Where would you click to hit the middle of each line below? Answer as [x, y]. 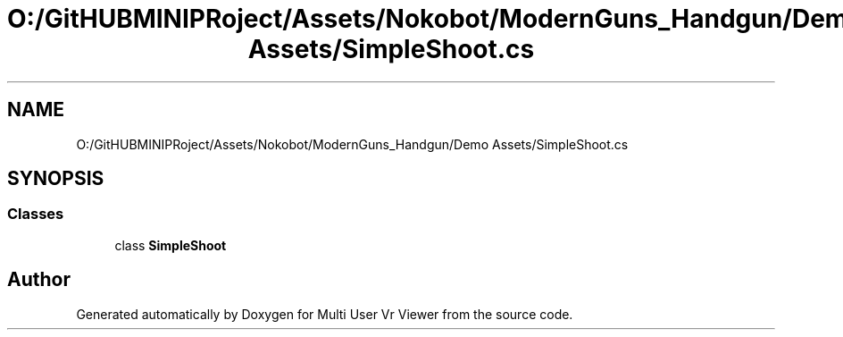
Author [39, 280]
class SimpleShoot [171, 245]
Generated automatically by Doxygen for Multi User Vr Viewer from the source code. [325, 314]
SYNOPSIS [56, 179]
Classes [36, 214]
